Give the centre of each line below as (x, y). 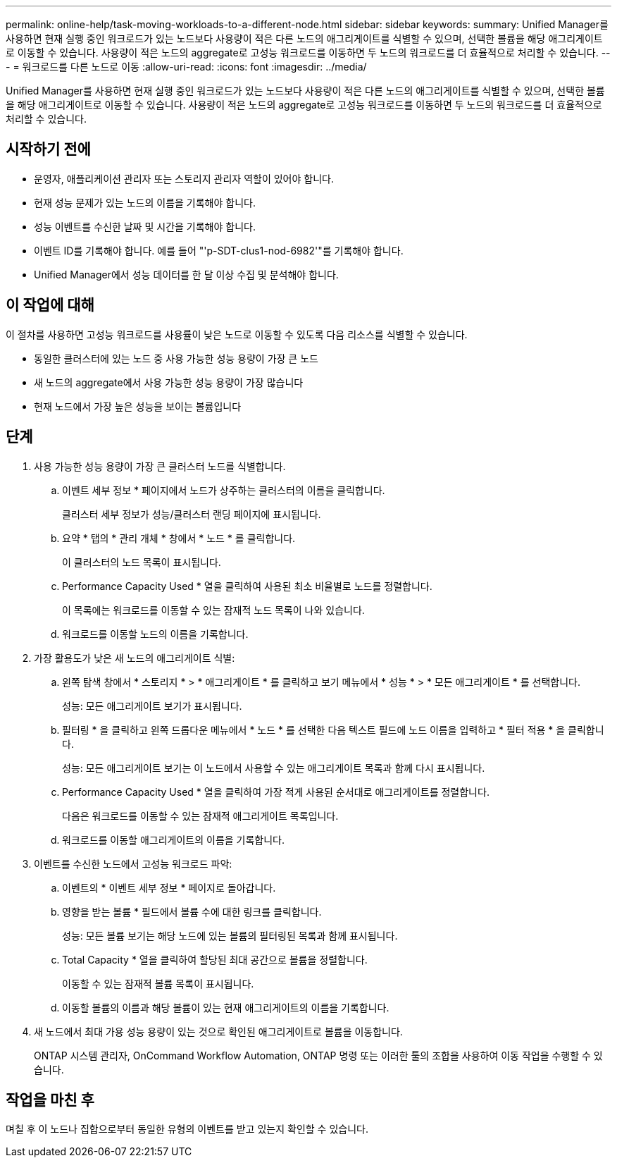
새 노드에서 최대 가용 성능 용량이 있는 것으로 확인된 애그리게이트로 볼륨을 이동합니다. (218, 1031)
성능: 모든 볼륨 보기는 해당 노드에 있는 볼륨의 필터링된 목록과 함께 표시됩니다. (230, 935)
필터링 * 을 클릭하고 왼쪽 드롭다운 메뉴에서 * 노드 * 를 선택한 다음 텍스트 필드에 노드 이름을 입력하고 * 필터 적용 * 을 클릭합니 (333, 730)
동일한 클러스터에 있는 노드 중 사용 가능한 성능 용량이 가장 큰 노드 (176, 358)
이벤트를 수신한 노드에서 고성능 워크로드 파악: (133, 863)
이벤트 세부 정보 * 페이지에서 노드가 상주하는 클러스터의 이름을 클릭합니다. (224, 490)
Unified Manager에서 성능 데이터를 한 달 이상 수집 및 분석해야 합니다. (186, 274)
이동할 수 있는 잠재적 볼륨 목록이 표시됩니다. (158, 983)
